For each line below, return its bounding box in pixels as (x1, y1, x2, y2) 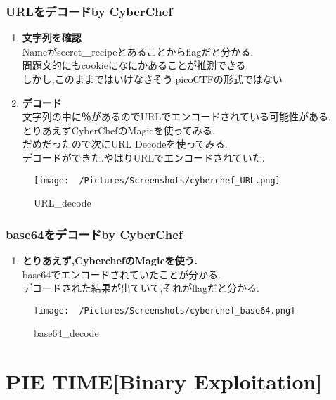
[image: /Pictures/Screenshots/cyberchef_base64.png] (34, 305, 296, 316)
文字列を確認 (22, 30, 82, 45)
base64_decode (34, 325, 99, 340)
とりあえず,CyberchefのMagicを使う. (22, 253, 198, 268)
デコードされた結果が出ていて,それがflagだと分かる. (22, 280, 259, 295)
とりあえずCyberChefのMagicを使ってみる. (22, 122, 215, 137)
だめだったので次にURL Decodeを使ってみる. (22, 136, 228, 151)
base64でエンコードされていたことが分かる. (22, 266, 221, 281)
